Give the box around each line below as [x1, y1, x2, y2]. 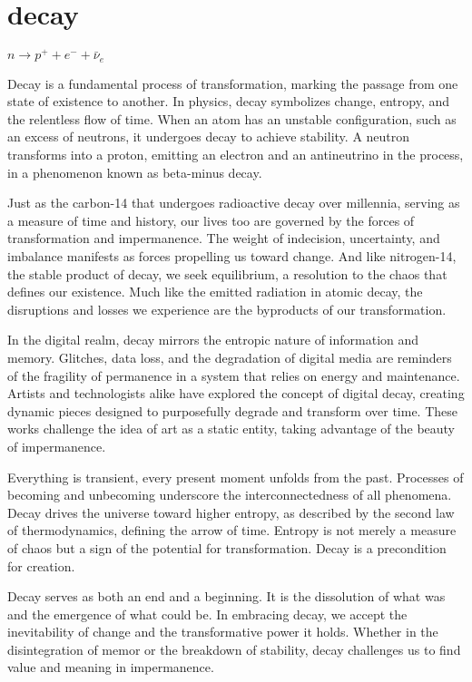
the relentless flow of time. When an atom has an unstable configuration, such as [7, 109, 457, 128]
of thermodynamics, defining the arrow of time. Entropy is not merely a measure [7, 521, 457, 540]
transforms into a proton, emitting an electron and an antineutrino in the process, [7, 145, 464, 164]
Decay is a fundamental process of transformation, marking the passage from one [7, 73, 458, 93]
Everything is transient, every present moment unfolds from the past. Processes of [7, 467, 464, 486]
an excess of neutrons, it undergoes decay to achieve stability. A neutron [7, 127, 410, 146]
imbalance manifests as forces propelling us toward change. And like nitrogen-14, [7, 247, 457, 265]
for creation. [7, 556, 75, 575]
